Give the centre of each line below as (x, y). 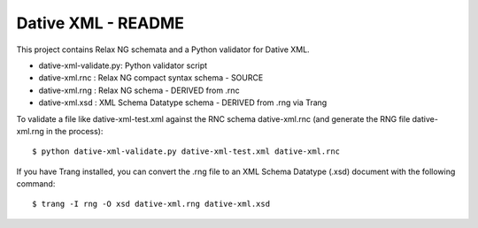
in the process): (74, 131)
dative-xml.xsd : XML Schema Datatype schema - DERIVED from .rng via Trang (183, 103)
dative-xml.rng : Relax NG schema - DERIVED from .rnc (139, 90)
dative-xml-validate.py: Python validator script (123, 65)
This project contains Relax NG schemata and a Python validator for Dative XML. (163, 49)
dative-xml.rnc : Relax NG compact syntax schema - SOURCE (151, 78)
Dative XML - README (100, 23)
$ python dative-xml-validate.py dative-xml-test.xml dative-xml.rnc (186, 152)
